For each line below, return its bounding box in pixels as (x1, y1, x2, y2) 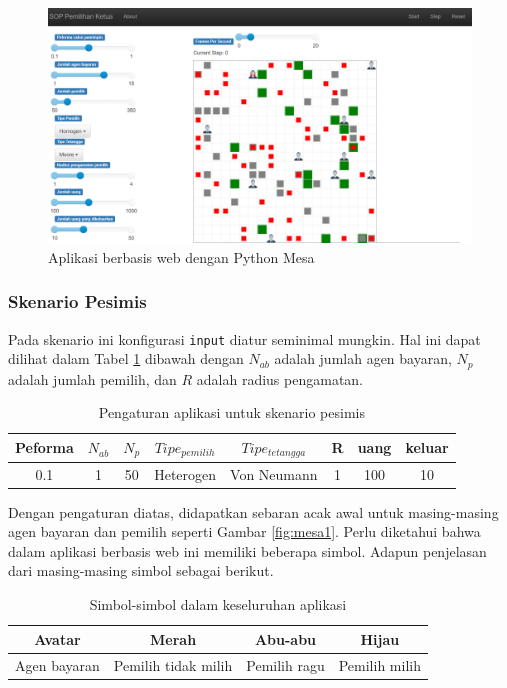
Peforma (15, 437, 74, 458)
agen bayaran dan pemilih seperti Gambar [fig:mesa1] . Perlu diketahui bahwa (8, 521, 481, 542)
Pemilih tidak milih (113, 654, 233, 675)
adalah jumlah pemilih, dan (8, 368, 177, 389)
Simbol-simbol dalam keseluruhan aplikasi (89, 594, 347, 615)
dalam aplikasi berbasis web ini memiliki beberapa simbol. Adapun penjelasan (8, 540, 487, 561)
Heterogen (154, 463, 217, 484)
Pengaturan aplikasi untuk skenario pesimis (98, 402, 365, 423)
